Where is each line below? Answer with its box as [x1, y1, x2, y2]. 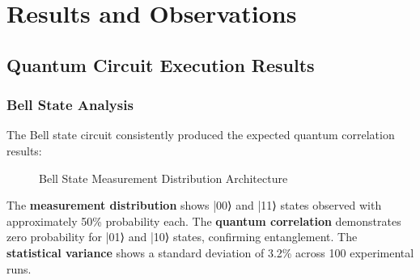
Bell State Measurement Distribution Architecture [39, 169, 288, 186]
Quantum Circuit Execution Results [6, 52, 315, 77]
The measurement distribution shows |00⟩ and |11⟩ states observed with [6, 197, 382, 214]
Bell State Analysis [6, 95, 134, 115]
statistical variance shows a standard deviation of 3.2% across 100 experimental [6, 244, 414, 261]
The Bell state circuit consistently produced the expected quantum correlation [6, 126, 395, 143]
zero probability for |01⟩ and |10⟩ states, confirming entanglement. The [6, 228, 358, 245]
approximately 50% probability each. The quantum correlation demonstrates [6, 212, 401, 229]
